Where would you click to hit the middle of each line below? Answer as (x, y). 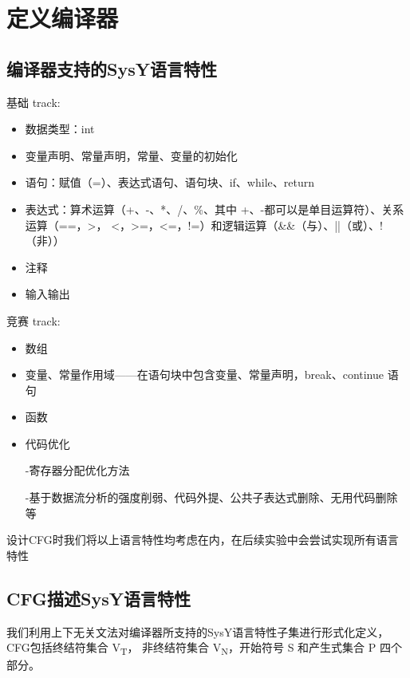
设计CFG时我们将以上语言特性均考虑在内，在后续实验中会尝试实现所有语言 (203, 540)
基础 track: (34, 102)
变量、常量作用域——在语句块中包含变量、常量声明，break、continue (205, 374)
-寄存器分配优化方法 (77, 470)
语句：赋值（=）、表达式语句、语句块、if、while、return (170, 182)
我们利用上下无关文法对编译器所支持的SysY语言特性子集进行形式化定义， (198, 631)
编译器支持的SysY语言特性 (112, 68)
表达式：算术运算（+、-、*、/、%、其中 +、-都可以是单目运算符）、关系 (215, 209)
